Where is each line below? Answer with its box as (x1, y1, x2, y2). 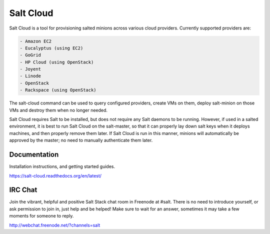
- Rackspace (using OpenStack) (19, 87, 97, 93)
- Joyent (19, 66, 41, 72)
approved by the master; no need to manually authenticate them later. (9, 137, 153, 143)
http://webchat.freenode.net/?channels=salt (9, 222, 100, 228)
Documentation (9, 150, 59, 159)
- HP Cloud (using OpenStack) (19, 59, 94, 65)
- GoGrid (19, 52, 41, 58)
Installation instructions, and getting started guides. (9, 163, 115, 169)
